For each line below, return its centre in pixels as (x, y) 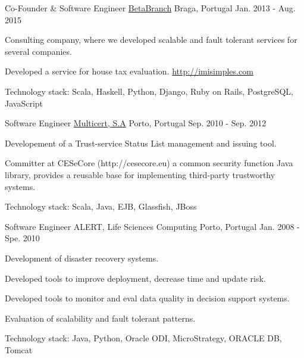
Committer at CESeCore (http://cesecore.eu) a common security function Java (149, 163)
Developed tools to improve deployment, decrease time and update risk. (135, 278)
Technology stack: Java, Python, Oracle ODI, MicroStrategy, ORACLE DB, (143, 338)
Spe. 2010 (22, 238)
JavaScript (24, 103)
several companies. (38, 51)
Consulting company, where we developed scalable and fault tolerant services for (151, 40)
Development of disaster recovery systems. (82, 258)
